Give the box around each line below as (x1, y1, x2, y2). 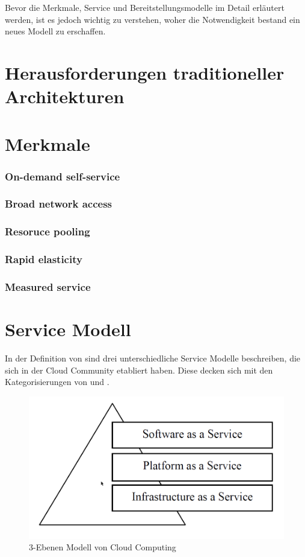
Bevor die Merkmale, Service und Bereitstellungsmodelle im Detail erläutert (5, 1, 285, 13)
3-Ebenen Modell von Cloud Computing (29, 541, 176, 553)
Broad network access (5, 196, 112, 211)
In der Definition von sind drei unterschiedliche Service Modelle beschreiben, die (5, 352, 301, 364)
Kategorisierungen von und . (5, 375, 109, 388)
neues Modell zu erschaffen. (5, 25, 106, 37)
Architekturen (5, 84, 125, 109)
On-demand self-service (5, 168, 120, 183)
